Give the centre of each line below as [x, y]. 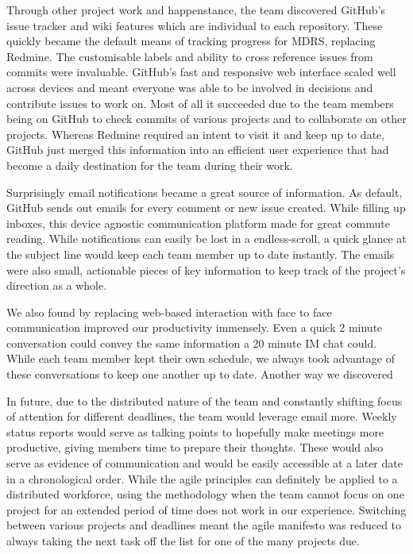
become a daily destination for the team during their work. [150, 165]
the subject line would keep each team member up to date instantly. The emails [201, 254]
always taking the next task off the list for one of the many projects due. [183, 541]
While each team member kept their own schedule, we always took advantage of [201, 358]
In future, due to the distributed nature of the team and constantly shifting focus [205, 400]
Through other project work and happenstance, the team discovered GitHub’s [196, 10]
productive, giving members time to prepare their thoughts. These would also [195, 447]
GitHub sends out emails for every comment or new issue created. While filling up [206, 208]
